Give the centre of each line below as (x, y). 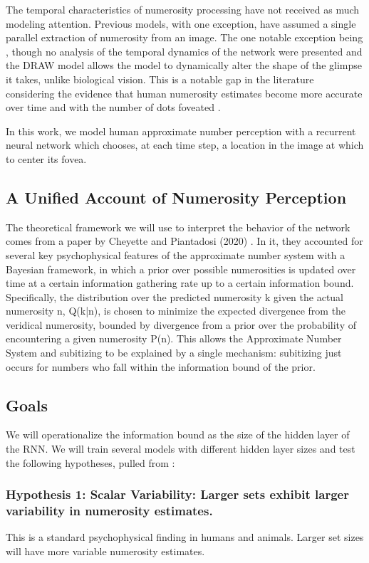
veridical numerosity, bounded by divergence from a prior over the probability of (181, 324)
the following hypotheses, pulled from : (90, 462)
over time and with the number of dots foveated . (113, 107)
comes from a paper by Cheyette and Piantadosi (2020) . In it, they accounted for (184, 241)
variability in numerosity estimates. (109, 511)
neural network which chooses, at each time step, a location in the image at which (185, 145)
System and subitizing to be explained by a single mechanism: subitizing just (174, 353)
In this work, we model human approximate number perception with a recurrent (181, 131)
